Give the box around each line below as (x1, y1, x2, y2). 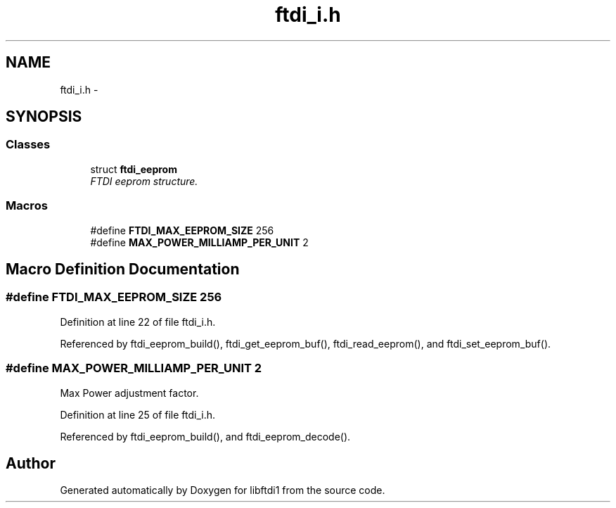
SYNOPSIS (6, 108, 82, 126)
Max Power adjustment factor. (60, 386, 199, 399)
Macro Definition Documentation (6, 260, 240, 278)
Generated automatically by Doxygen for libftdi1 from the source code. (60, 484, 385, 497)
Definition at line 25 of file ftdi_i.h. (60, 408, 216, 421)
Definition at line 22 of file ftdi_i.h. (60, 315, 216, 328)
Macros (6, 198, 48, 213)
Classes (6, 137, 51, 152)
